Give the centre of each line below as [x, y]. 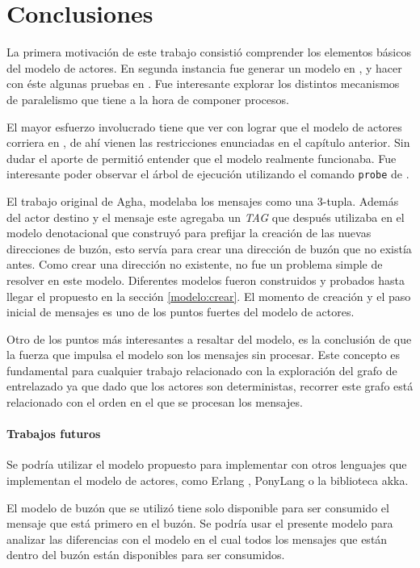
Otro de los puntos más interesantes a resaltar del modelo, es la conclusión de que [209, 338]
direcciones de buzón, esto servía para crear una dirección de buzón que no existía [209, 248]
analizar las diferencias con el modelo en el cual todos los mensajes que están [197, 539]
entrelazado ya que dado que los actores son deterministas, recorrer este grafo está [210, 386]
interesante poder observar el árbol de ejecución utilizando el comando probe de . [208, 174]
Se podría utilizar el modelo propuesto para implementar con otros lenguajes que [207, 464]
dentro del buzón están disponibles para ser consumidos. [146, 555]
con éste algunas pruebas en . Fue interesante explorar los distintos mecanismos [203, 84]
